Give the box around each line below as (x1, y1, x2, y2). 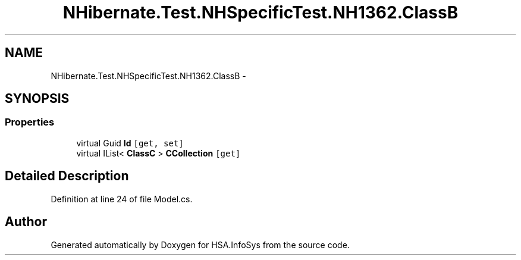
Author (5, 214, 47, 230)
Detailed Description (5, 168, 129, 184)
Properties (5, 116, 55, 129)
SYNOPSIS (5, 91, 70, 106)
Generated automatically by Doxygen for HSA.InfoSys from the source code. (51, 239, 350, 250)
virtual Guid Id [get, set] (76, 137, 184, 148)
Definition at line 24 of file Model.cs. (51, 193, 193, 204)
